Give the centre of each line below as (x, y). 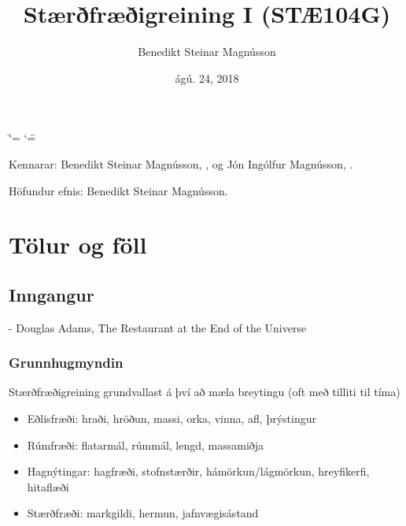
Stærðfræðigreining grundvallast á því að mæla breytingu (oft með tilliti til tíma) (205, 392)
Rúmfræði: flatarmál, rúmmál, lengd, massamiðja (146, 445)
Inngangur (52, 294)
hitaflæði (48, 486)
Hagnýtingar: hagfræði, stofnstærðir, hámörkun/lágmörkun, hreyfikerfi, (198, 471)
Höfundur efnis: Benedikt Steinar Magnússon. (118, 190)
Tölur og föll (78, 244)
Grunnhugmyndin (66, 363)
